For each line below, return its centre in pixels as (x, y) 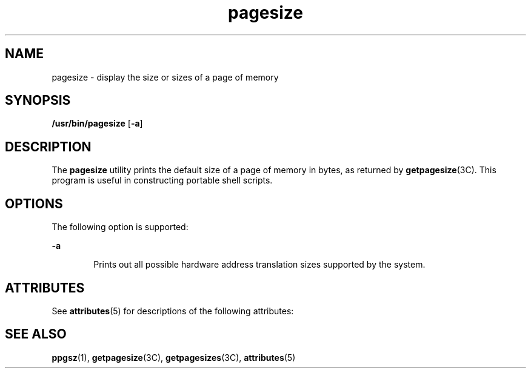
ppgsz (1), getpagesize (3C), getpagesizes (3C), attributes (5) (174, 357)
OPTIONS (34, 203)
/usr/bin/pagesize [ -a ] (97, 124)
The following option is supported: (120, 227)
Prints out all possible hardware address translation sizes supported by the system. (259, 265)
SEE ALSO (36, 334)
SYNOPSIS (38, 101)
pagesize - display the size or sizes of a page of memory (165, 77)
